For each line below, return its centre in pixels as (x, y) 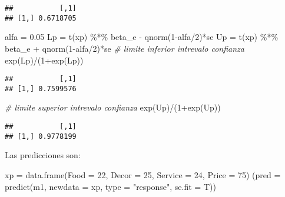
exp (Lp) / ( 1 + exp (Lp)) (44, 60)
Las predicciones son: (43, 155)
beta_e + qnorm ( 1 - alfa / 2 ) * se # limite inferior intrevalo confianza (125, 48)
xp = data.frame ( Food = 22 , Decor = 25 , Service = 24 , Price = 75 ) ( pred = (143, 174)
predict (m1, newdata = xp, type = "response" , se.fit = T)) (110, 186)
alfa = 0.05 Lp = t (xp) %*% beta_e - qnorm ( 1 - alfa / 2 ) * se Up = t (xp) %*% (142, 37)
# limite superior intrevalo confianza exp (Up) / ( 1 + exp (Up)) (113, 107)
